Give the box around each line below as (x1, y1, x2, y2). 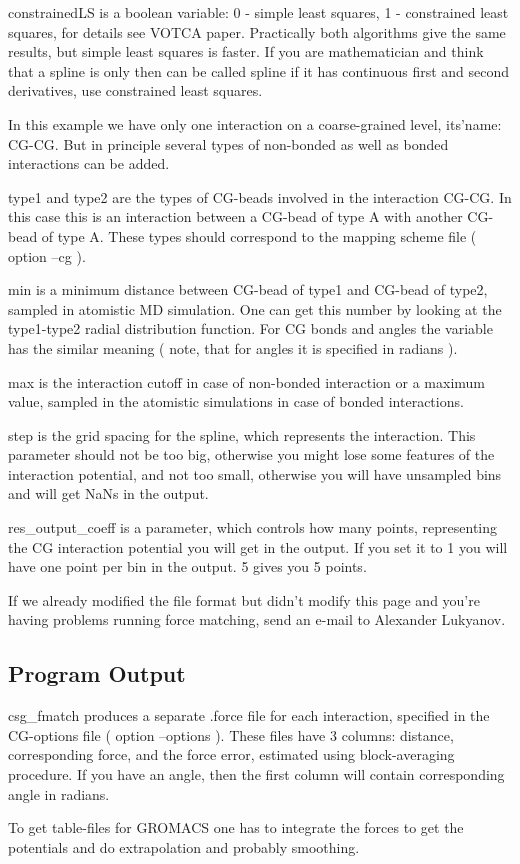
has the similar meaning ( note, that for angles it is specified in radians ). (8, 337, 458, 358)
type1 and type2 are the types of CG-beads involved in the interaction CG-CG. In (8, 186, 512, 207)
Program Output (8, 658, 186, 689)
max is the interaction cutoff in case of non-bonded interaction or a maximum (8, 371, 486, 392)
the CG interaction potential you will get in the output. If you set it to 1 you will (8, 536, 508, 557)
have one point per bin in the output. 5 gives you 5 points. (8, 556, 367, 577)
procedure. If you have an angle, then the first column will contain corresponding (8, 764, 505, 785)
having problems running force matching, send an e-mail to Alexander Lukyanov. (8, 609, 506, 630)
